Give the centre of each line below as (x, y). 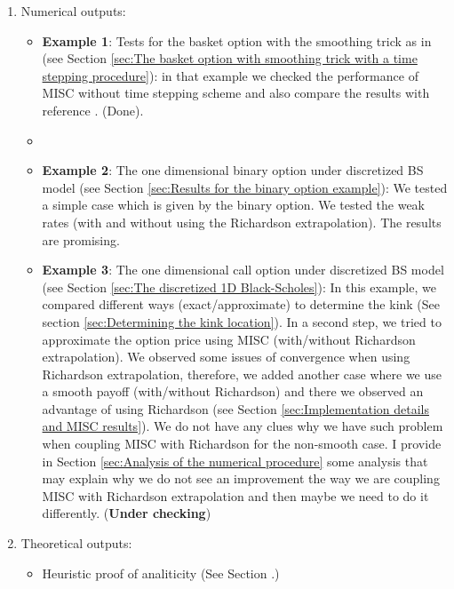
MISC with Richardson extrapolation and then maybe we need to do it (235, 495)
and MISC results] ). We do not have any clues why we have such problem (243, 426)
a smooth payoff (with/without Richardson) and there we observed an (233, 391)
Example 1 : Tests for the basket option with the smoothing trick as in (237, 40)
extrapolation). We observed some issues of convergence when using (226, 357)
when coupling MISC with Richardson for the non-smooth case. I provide (242, 444)
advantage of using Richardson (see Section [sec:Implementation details (235, 408)
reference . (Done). (93, 110)
